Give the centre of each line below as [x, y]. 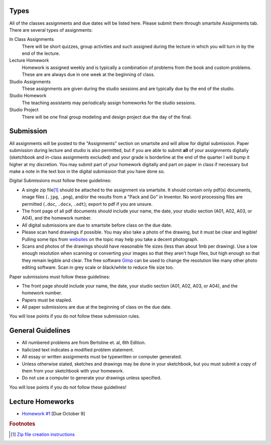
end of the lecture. [41, 53]
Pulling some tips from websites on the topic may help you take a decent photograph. [110, 239]
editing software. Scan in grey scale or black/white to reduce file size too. [98, 267]
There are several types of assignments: [51, 30]
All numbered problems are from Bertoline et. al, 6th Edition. [84, 343]
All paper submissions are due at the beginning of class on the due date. [97, 307]
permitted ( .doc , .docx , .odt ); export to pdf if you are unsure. [87, 204]
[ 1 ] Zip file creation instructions [43, 434]
